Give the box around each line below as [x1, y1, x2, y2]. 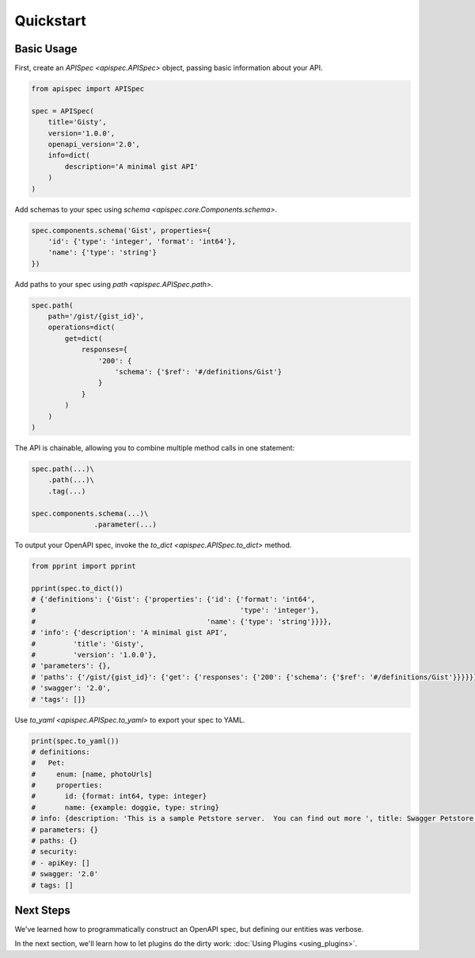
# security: [31, 847, 78, 856]
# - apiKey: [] [31, 858, 90, 868]
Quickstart [14, 12, 87, 29]
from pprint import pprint [31, 561, 136, 570]
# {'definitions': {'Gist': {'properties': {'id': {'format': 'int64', [31, 595, 316, 604]
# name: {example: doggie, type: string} [31, 803, 219, 812]
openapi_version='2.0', [47, 140, 140, 148]
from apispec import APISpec [31, 84, 145, 94]
